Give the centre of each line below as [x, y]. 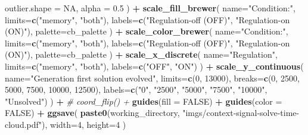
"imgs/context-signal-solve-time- [241, 113]
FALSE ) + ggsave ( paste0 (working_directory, [92, 113]
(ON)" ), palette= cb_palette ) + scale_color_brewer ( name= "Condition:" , [147, 31]
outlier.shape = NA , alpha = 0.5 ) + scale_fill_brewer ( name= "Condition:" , [150, 8]
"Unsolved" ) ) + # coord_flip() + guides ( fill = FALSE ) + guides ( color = [144, 101]
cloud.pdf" [24, 124]
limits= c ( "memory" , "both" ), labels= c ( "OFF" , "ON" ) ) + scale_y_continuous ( [154, 66]
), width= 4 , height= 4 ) [84, 124]
